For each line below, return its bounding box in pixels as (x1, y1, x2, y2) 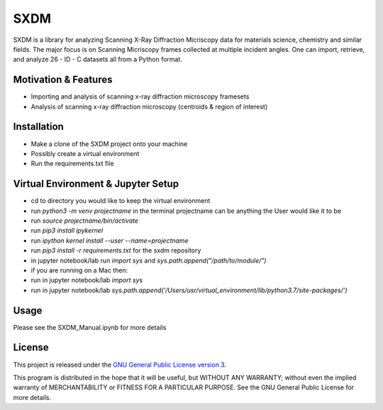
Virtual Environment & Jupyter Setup (13, 178, 179, 190)
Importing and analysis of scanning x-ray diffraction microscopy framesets (30, 92, 250, 101)
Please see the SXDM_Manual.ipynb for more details (13, 323, 167, 331)
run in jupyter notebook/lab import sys (30, 276, 143, 284)
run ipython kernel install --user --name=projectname (30, 236, 189, 245)
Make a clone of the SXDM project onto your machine (30, 139, 188, 148)
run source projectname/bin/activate (30, 216, 138, 225)
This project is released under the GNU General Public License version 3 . (13, 360, 227, 369)
